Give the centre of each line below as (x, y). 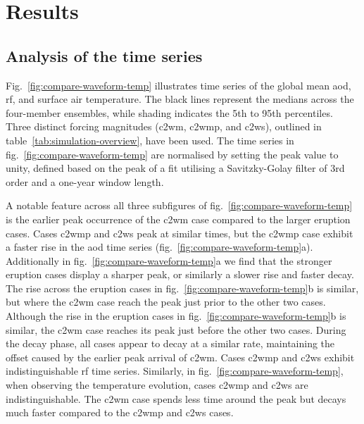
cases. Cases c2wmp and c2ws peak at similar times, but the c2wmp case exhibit (180, 233)
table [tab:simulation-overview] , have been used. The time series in (150, 140)
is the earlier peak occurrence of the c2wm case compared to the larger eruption (178, 219)
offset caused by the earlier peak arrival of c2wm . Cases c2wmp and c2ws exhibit (180, 357)
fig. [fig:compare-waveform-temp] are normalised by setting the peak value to (172, 154)
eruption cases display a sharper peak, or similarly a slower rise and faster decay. (180, 274)
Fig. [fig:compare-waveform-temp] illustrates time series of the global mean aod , (178, 85)
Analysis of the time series (104, 55)
